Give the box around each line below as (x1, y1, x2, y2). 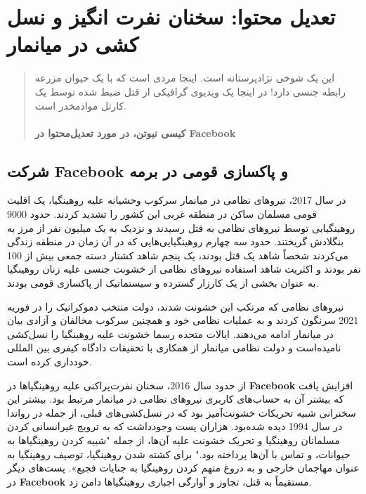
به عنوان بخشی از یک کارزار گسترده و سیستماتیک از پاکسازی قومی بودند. (7, 275, 319, 290)
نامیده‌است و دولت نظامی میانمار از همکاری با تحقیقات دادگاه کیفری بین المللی (7, 340, 341, 355)
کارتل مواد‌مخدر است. (34, 98, 127, 112)
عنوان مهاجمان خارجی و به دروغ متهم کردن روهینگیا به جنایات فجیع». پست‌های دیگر (7, 460, 360, 475)
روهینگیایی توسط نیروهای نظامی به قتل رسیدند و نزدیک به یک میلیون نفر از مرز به (7, 220, 355, 235)
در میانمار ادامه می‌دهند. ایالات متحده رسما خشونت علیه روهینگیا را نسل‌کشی (7, 326, 334, 341)
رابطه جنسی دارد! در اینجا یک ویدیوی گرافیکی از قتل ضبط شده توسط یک (34, 84, 346, 98)
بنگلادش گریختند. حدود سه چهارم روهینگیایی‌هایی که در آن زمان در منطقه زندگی (7, 234, 344, 249)
